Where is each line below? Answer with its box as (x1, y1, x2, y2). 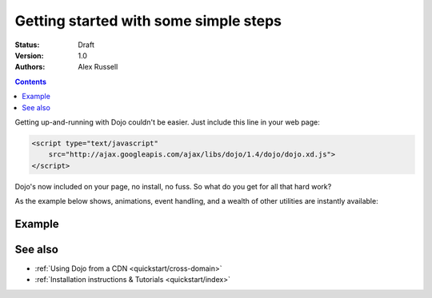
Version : (14, 50, 44, 60)
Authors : (14, 62, 46, 72)
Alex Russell (78, 62, 118, 72)
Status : (14, 40, 40, 50)
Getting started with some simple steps (14, 12, 282, 30)
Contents (14, 77, 47, 86)
